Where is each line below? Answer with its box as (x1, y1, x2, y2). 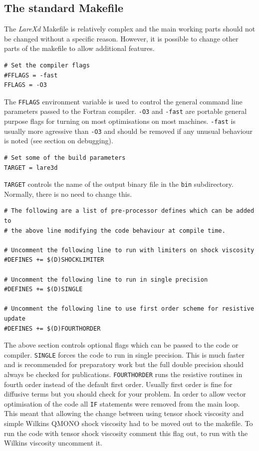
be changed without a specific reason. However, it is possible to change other (4, 33, 239, 43)
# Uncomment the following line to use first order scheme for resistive (4, 305, 255, 313)
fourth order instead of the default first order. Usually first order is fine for (4, 379, 233, 389)
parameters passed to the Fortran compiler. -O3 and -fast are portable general (4, 106, 247, 116)
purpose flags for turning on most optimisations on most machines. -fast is (4, 116, 236, 126)
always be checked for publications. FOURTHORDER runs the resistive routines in (4, 369, 243, 379)
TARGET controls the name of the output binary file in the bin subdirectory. (4, 179, 234, 189)
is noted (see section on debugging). (4, 135, 113, 146)
